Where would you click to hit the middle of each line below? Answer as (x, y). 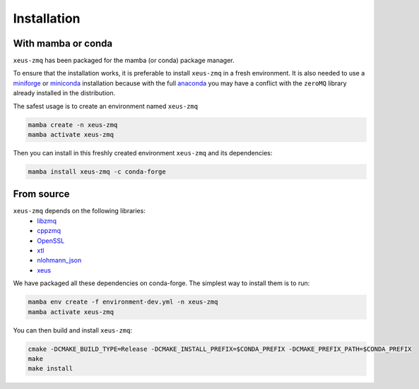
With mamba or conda (63, 43)
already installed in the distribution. (64, 93)
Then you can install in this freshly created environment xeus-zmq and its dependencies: (143, 152)
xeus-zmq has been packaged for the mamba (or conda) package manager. (124, 61)
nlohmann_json (59, 261)
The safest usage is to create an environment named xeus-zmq (105, 106)
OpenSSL (51, 241)
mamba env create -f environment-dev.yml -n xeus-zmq (123, 302)
